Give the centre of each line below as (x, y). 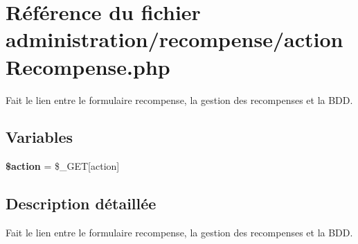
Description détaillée (81, 203)
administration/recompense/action (174, 39)
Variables (39, 137)
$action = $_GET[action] (63, 166)
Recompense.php (88, 66)
